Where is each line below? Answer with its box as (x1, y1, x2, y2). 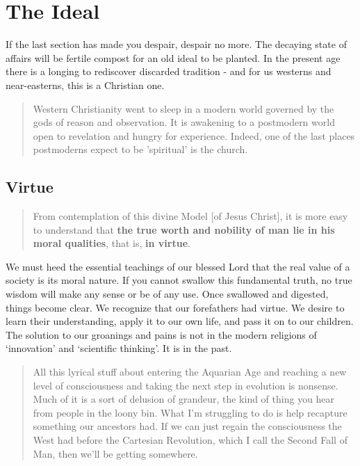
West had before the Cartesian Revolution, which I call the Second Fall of (33, 432, 347, 447)
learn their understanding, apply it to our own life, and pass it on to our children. (6, 314, 354, 328)
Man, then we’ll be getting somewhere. (33, 446, 198, 460)
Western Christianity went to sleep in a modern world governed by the (33, 101, 334, 115)
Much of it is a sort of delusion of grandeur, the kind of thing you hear (33, 392, 335, 406)
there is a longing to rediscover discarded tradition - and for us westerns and (6, 64, 332, 79)
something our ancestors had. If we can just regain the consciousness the (33, 419, 342, 433)
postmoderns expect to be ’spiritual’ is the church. (33, 142, 248, 156)
